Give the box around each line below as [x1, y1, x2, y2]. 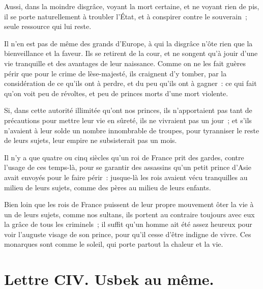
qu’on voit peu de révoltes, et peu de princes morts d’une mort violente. [4, 88, 228, 98]
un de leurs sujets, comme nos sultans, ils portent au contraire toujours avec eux [4, 209, 255, 219]
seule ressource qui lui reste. [4, 21, 92, 32]
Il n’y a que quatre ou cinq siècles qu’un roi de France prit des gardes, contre [4, 152, 244, 162]
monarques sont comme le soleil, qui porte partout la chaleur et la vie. [4, 239, 223, 249]
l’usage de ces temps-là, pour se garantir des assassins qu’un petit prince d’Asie [4, 162, 251, 172]
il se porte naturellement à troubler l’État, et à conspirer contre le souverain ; [4, 11, 247, 21]
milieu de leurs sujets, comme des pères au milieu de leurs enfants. [4, 182, 211, 192]
